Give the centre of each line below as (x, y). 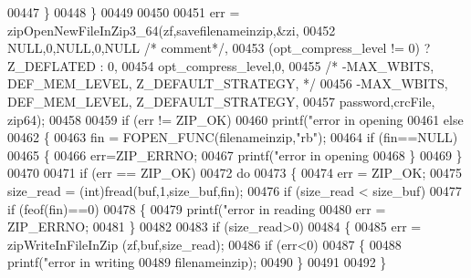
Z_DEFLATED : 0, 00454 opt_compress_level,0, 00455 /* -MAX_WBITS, (221, 65)
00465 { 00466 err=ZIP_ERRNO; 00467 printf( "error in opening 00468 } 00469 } (235, 154)
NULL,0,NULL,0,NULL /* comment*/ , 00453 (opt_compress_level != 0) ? (219, 48)
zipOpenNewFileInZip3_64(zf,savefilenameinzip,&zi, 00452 (172, 30)
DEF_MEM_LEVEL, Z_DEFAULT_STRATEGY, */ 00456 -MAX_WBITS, (228, 83)
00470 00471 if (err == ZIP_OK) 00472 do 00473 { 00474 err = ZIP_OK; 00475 (235, 173)
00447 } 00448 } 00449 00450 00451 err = (124, 12)
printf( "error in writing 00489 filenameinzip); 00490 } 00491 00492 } (197, 262)
